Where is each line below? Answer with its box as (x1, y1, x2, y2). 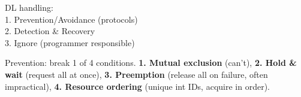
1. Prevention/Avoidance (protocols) (5, 13, 138, 25)
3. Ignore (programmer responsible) (5, 36, 135, 48)
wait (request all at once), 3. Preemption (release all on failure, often (5, 68, 268, 80)
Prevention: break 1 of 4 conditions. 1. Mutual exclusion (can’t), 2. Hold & (5, 56, 297, 69)
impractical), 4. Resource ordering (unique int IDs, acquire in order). (5, 80, 270, 92)
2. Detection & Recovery (5, 25, 95, 37)
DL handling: (5, 1, 53, 13)
